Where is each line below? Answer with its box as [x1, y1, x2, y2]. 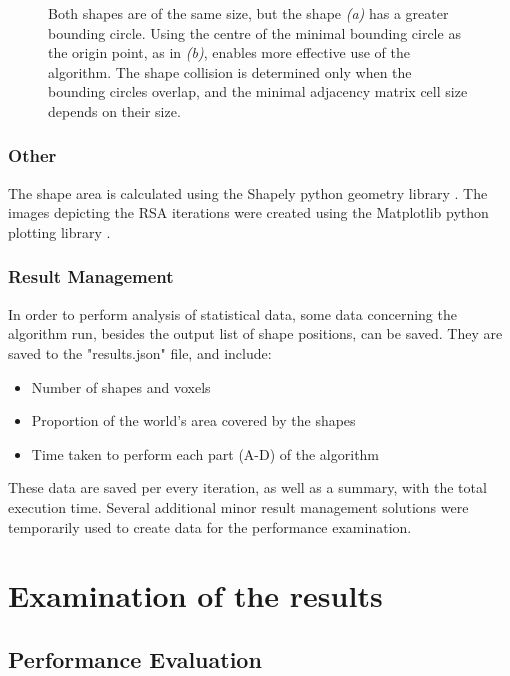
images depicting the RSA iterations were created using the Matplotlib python [8, 202, 489, 223]
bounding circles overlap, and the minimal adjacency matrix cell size [48, 81, 468, 102]
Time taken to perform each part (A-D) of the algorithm [31, 443, 380, 464]
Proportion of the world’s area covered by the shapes [31, 410, 356, 431]
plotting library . [8, 221, 111, 242]
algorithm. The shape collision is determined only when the [48, 61, 412, 82]
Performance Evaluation [8, 643, 262, 674]
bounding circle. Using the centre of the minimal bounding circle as [48, 22, 461, 43]
